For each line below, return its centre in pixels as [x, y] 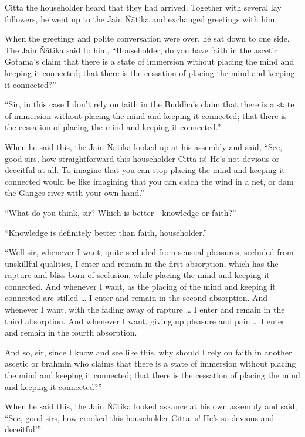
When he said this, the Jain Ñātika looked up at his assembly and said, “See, [144, 146]
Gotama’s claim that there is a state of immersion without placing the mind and [150, 61]
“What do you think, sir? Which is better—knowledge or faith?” [121, 212]
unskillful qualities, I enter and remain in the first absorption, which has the [142, 263]
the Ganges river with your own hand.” [74, 193]
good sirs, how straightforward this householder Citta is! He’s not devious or [142, 158]
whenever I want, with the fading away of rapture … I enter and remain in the [145, 309]
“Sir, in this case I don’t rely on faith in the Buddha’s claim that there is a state [150, 104]
